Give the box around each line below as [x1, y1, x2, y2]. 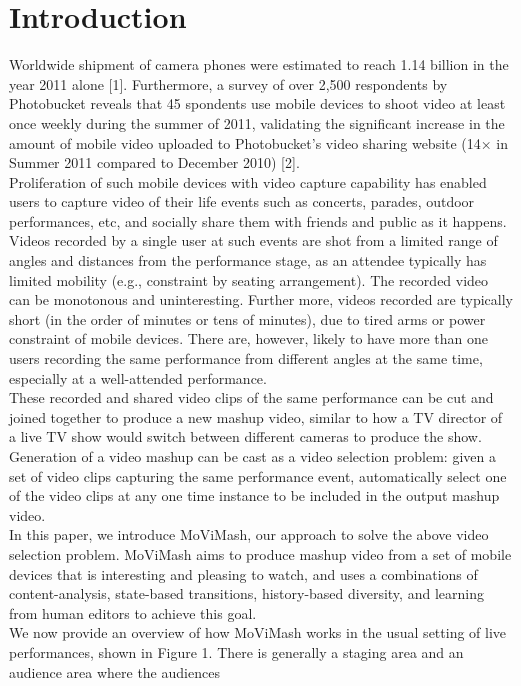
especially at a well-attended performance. [9, 367, 267, 388]
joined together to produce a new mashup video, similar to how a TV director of [9, 406, 503, 427]
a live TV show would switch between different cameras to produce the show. [9, 426, 482, 447]
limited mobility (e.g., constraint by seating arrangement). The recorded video [9, 269, 489, 290]
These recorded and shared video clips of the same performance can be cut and [9, 387, 494, 408]
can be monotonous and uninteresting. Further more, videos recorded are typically [9, 289, 513, 310]
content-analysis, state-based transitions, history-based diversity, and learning [9, 583, 484, 604]
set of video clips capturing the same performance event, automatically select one [9, 465, 507, 486]
